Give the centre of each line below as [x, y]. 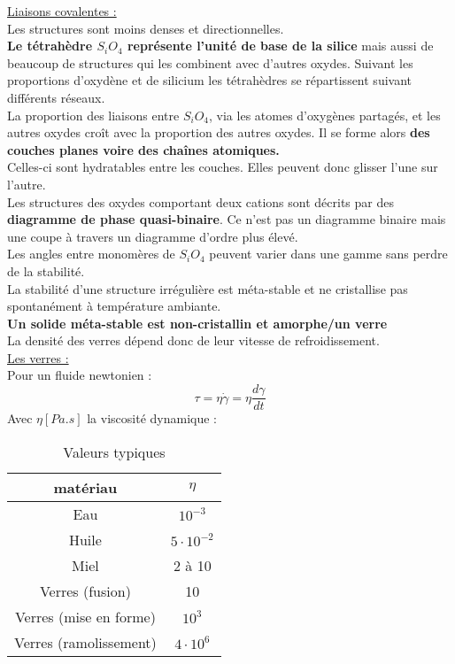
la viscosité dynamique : [152, 418]
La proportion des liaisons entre [93, 115]
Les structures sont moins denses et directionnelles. [146, 28]
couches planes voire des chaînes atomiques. [143, 149]
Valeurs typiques [114, 452]
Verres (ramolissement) [85, 642]
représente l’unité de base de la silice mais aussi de [280, 46]
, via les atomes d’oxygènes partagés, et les [325, 115]
